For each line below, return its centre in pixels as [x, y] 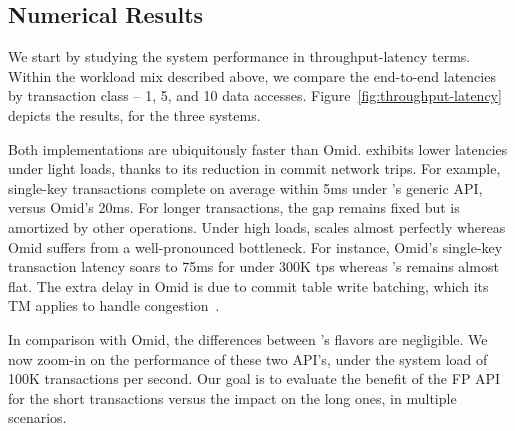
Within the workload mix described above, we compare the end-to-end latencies [252, 75]
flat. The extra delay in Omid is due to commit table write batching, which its [248, 285]
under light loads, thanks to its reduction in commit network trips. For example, [254, 168]
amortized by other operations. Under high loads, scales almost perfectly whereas [257, 226]
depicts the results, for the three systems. [134, 114]
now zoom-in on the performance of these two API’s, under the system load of [248, 358]
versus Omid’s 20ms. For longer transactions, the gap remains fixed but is [234, 207]
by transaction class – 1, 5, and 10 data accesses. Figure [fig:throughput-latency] [255, 95]
